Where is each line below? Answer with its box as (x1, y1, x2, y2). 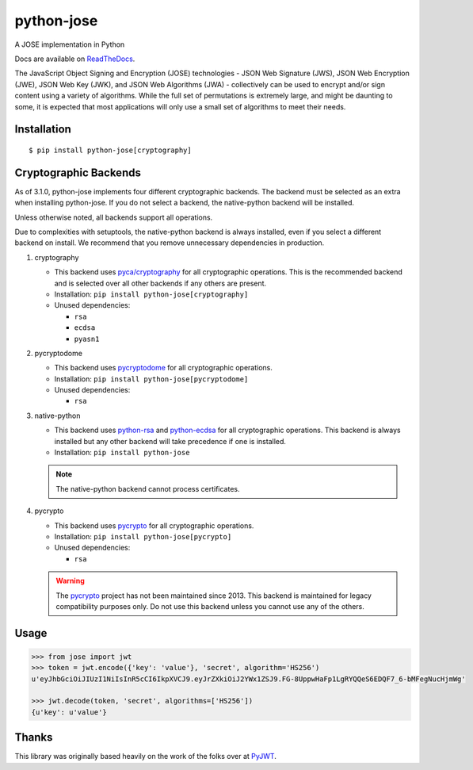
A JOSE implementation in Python (14, 40, 125, 49)
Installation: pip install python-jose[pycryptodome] (54, 374, 249, 384)
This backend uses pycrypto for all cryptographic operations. (54, 520, 254, 531)
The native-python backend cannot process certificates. (55, 484, 240, 493)
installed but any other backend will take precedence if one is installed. (54, 436, 287, 446)
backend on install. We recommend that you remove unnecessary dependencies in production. (14, 238, 325, 247)
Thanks (14, 730, 53, 745)
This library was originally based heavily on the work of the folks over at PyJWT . (14, 752, 277, 761)
